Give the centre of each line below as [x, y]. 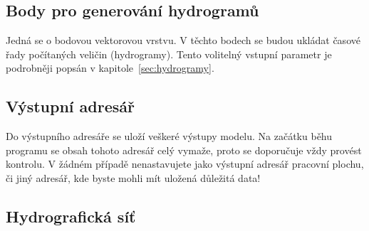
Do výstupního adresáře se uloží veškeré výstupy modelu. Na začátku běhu [169, 136]
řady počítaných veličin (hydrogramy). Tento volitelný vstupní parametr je [169, 54]
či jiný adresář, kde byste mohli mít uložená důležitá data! [133, 177]
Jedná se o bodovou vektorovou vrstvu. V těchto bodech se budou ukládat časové [183, 40]
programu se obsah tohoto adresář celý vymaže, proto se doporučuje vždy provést [184, 150]
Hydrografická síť [71, 216]
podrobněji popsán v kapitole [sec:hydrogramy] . [110, 68]
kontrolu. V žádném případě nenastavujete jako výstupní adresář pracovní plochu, [185, 164]
